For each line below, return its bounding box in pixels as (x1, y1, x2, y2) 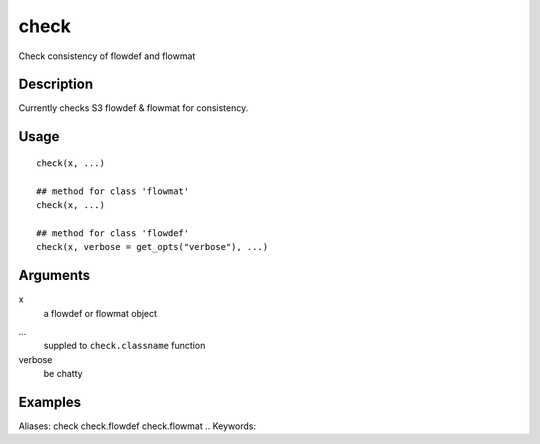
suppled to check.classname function (43, 340, 206, 352)
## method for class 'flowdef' (36, 227, 190, 239)
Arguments (18, 267, 91, 284)
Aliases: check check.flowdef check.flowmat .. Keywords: (18, 420, 257, 432)
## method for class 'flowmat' (36, 185, 190, 197)
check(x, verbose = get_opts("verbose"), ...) (36, 241, 269, 253)
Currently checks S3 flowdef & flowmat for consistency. (18, 102, 249, 114)
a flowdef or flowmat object (43, 307, 158, 319)
